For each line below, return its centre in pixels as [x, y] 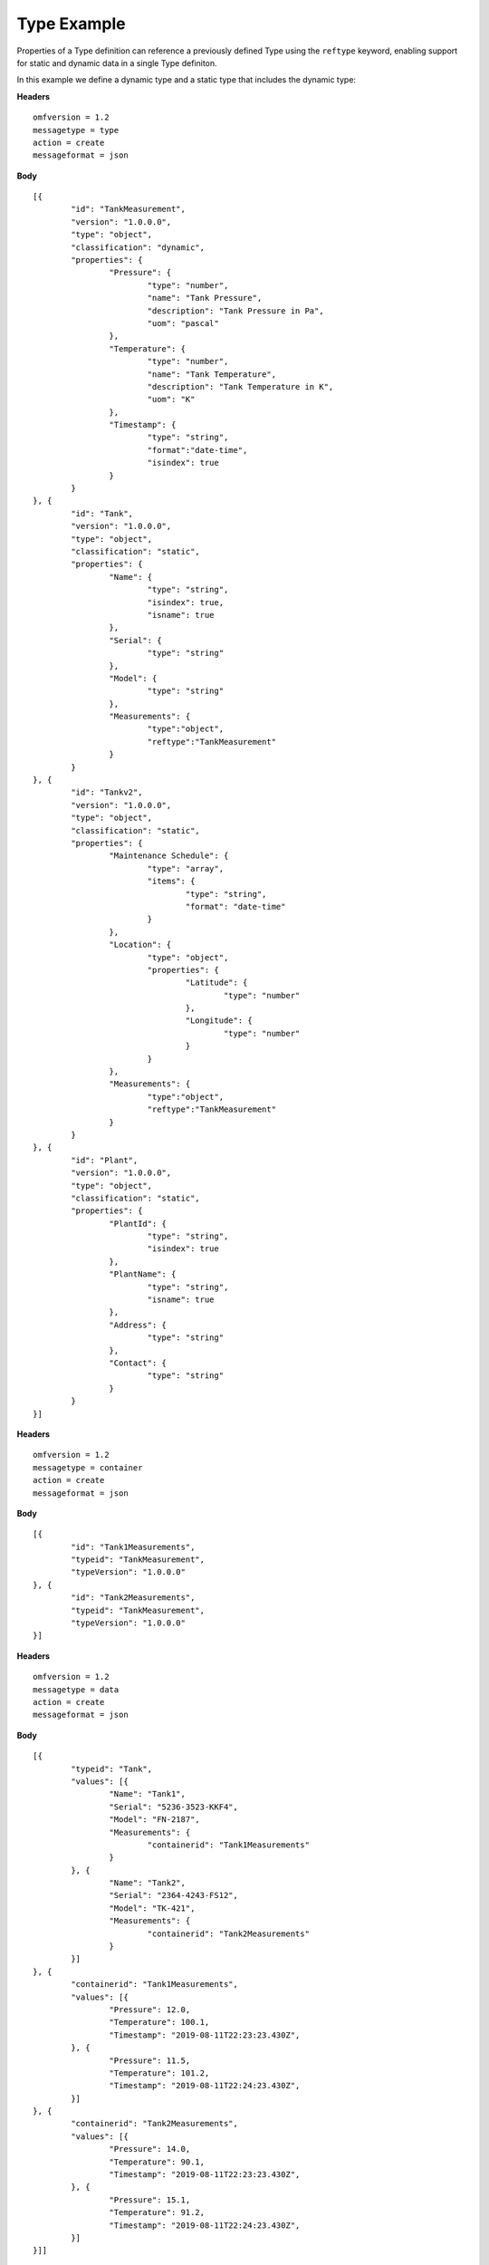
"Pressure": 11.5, [150, 2060]
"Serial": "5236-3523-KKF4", [174, 1807]
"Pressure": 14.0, [150, 2149]
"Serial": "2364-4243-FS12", [174, 1895]
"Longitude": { [219, 1021]
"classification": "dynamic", [138, 247]
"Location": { [140, 945]
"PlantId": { [138, 1224]
